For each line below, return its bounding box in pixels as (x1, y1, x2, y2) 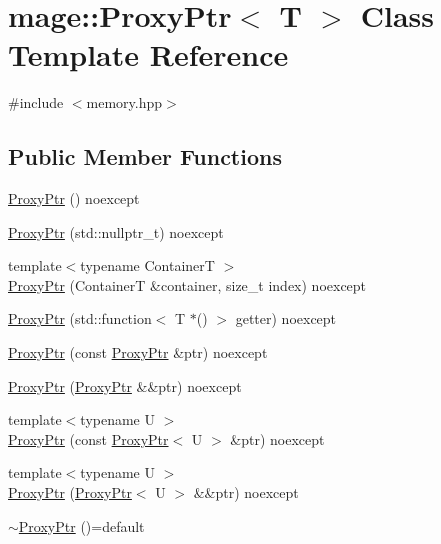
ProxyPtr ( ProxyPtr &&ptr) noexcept (8, 375, 242, 396)
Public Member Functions (8, 141, 282, 172)
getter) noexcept (235, 308, 337, 329)
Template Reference (8, 34, 289, 75)
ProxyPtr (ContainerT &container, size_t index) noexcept (8, 274, 367, 295)
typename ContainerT (80, 255, 215, 276)
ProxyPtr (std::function (8, 308, 152, 329)
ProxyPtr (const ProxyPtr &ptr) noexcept (8, 342, 268, 363)
